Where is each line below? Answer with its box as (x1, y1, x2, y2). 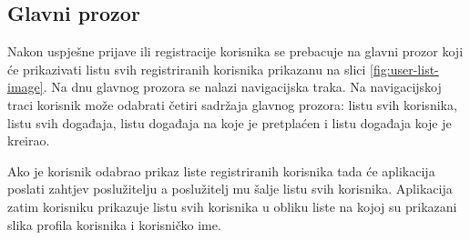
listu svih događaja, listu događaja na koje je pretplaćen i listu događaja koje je (7, 113, 452, 132)
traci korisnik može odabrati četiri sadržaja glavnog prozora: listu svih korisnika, (7, 95, 457, 114)
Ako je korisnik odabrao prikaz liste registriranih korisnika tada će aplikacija (7, 161, 435, 180)
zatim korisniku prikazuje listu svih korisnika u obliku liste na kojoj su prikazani (7, 196, 457, 215)
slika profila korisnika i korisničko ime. (7, 215, 221, 234)
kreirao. (7, 131, 50, 150)
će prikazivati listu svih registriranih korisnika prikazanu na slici (7, 59, 366, 78)
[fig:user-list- (370, 59, 439, 78)
